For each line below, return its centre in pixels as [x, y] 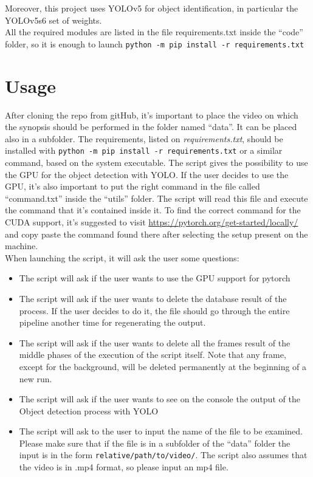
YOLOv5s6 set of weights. [53, 20]
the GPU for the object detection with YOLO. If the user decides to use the [147, 174]
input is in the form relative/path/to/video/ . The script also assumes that [163, 455]
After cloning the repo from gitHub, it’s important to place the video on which [152, 115]
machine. [22, 246]
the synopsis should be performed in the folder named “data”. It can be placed [151, 127]
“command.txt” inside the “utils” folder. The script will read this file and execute [156, 198]
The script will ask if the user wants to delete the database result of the [153, 298]
